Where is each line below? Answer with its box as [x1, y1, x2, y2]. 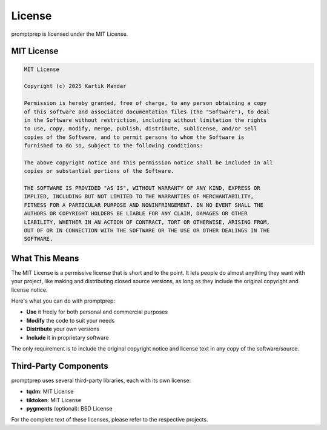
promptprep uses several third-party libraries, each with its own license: [11, 377, 191, 384]
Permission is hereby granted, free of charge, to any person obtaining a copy [24, 100, 267, 107]
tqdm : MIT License [26, 388, 74, 395]
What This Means [11, 253, 79, 263]
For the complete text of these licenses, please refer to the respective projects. [11, 416, 208, 423]
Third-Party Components [11, 361, 108, 371]
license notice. [11, 286, 48, 294]
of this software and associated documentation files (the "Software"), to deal [24, 108, 270, 115]
